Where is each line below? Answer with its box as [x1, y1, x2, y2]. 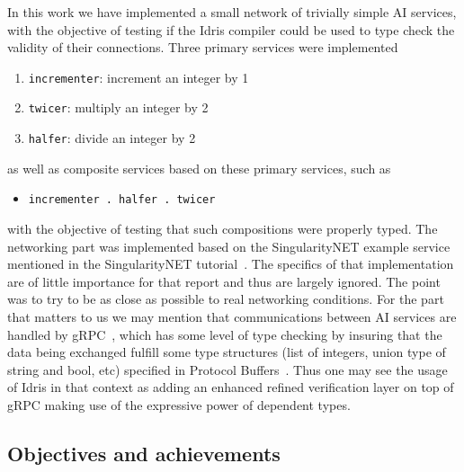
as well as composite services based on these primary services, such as [7, 158, 391, 177]
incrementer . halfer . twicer [28, 193, 216, 207]
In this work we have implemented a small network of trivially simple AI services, [7, 3, 457, 21]
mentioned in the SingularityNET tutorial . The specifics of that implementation [7, 254, 454, 273]
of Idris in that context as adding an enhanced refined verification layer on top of [7, 378, 454, 396]
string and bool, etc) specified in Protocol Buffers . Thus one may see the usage [7, 360, 448, 378]
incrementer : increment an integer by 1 [28, 67, 249, 86]
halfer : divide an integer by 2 [28, 129, 196, 147]
